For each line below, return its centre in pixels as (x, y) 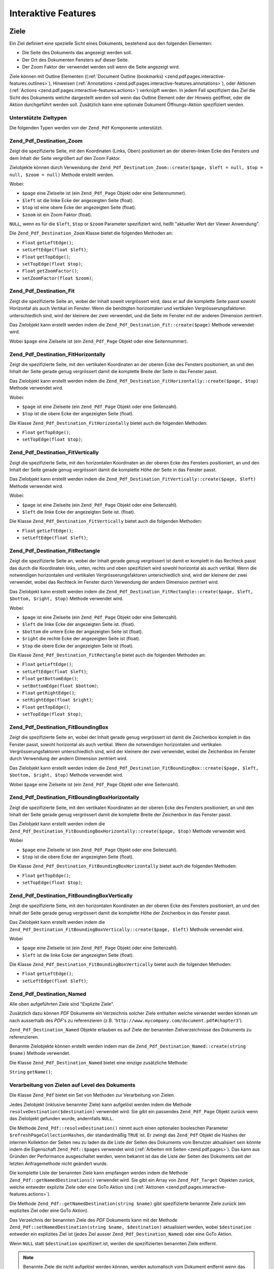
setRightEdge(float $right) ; (58, 700)
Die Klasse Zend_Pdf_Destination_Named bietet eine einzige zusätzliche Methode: (99, 1062)
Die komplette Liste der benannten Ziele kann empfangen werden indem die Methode (99, 1173)
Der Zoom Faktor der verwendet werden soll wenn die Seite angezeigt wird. (101, 67)
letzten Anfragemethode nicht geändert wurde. (59, 1163)
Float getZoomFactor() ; (50, 271)
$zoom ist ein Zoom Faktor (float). (57, 214)
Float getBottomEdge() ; (50, 679)
